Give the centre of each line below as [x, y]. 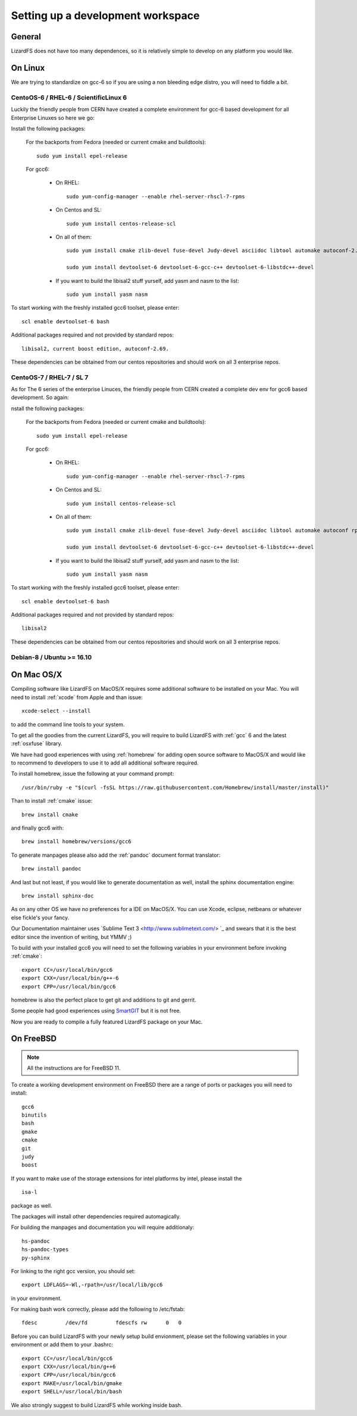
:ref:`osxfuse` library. [37, 744]
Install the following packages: [48, 129]
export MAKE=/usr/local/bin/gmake [72, 1383]
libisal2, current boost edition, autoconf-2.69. [95, 349]
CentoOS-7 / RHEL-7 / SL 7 [50, 377]
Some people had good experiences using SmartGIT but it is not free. [96, 1011]
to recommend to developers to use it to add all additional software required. [105, 763]
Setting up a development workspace [105, 15]
